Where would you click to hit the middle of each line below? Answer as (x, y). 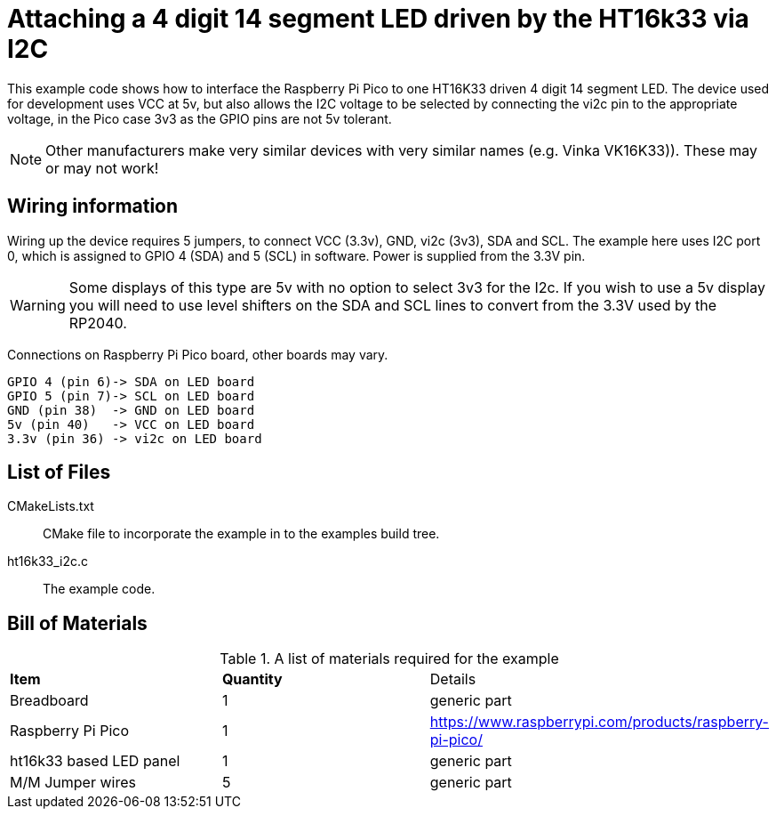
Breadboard (49, 701)
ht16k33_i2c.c (48, 562)
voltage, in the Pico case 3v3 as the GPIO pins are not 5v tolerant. (200, 118)
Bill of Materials (77, 623)
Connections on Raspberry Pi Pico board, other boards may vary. (198, 354)
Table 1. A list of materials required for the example (389, 659)
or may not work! (102, 168)
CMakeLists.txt (51, 506)
